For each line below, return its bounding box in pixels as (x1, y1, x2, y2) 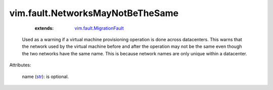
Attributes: (9, 62, 31, 68)
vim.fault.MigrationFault (74, 25, 124, 31)
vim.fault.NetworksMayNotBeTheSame (9, 8, 179, 19)
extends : (34, 25, 54, 31)
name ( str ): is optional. (22, 73, 69, 79)
